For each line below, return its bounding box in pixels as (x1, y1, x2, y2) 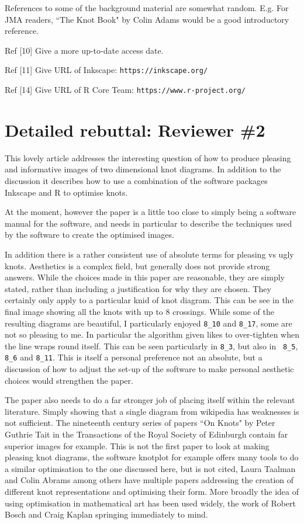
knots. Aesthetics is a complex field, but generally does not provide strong (5, 259, 270, 272)
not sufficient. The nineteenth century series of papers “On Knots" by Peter (5, 417, 275, 429)
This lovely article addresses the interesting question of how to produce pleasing (5, 151, 291, 164)
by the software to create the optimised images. (5, 228, 174, 241)
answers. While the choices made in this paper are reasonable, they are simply (5, 271, 285, 283)
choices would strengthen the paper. (5, 374, 133, 386)
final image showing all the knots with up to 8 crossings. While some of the (5, 305, 274, 317)
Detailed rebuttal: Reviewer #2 (5, 117, 265, 141)
